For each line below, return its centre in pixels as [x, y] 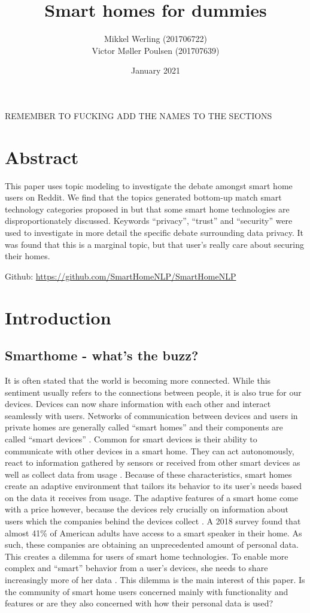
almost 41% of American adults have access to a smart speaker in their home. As [154, 532]
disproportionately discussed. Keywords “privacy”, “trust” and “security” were [149, 221]
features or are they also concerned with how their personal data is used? [139, 603]
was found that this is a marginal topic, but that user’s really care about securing [155, 244]
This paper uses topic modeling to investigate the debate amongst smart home [149, 185]
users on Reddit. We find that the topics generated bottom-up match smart [143, 197]
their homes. [28, 256]
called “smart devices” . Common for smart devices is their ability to [131, 438]
